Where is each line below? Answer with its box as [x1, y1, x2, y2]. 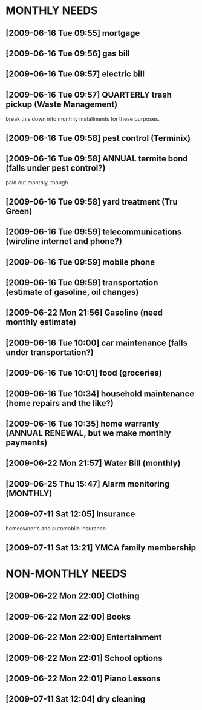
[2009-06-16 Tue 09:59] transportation [5, 277, 158, 288]
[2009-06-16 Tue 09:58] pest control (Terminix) [5, 133, 191, 143]
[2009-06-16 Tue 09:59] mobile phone [5, 257, 155, 267]
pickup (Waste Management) [5, 99, 118, 109]
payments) [5, 438, 48, 448]
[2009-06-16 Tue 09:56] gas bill [5, 48, 131, 58]
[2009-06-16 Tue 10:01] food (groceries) [5, 368, 163, 378]
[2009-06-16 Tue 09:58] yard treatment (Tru [5, 197, 178, 207]
